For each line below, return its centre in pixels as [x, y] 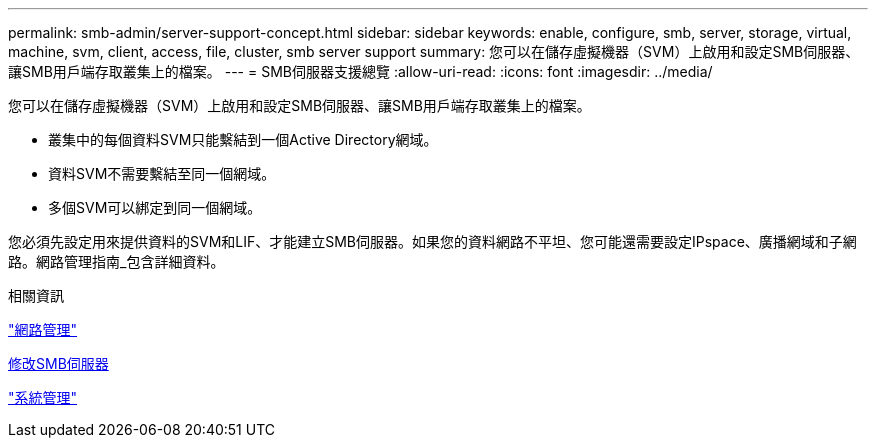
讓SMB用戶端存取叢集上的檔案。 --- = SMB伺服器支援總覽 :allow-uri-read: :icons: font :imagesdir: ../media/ [360, 71]
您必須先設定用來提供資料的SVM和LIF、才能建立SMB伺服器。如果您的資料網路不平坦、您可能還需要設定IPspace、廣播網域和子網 [432, 241]
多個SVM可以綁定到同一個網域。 [155, 207]
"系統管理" [43, 397]
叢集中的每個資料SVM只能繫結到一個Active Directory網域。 [243, 139]
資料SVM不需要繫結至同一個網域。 [162, 173]
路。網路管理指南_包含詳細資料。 [116, 261]
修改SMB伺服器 [58, 363]
